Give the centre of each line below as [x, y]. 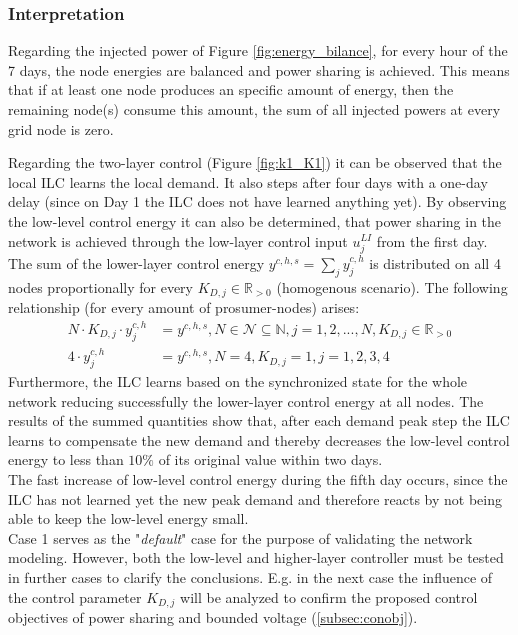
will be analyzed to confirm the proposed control [329, 596]
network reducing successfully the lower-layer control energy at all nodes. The [246, 400]
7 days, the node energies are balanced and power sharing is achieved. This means [259, 69]
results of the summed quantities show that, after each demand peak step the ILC [259, 420]
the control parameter [75, 596]
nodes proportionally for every [100, 286]
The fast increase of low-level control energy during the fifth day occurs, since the [258, 479]
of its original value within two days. [270, 459]
